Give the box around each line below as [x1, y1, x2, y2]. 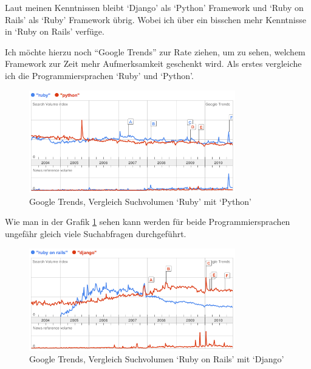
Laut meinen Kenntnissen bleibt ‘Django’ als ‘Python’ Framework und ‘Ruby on [5, 1, 304, 13]
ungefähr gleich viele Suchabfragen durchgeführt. [5, 227, 186, 240]
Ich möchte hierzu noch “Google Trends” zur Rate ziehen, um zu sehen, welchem [5, 45, 306, 58]
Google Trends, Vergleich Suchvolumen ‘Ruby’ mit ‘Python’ [29, 195, 251, 207]
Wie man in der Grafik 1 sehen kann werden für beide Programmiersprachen [5, 215, 290, 228]
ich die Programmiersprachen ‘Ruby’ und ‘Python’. [5, 69, 194, 81]
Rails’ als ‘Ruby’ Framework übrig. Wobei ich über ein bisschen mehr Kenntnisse [5, 13, 306, 26]
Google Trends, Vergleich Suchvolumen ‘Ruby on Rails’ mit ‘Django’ [29, 353, 284, 365]
